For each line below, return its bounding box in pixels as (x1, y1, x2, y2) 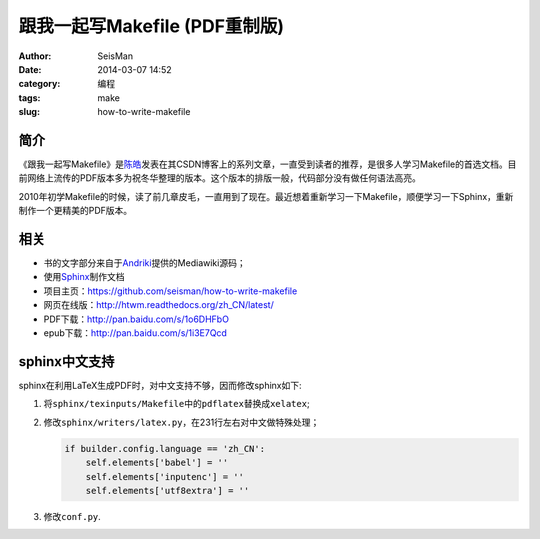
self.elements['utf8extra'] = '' (85, 485, 250, 496)
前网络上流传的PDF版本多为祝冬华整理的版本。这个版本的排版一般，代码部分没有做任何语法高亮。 (18, 172, 422, 184)
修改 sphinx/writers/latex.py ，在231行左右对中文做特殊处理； (43, 416, 320, 428)
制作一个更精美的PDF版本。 (18, 205, 133, 217)
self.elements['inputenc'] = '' (85, 471, 245, 482)
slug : (18, 106, 40, 118)
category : (18, 78, 61, 90)
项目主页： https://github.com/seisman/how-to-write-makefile (43, 285, 298, 297)
